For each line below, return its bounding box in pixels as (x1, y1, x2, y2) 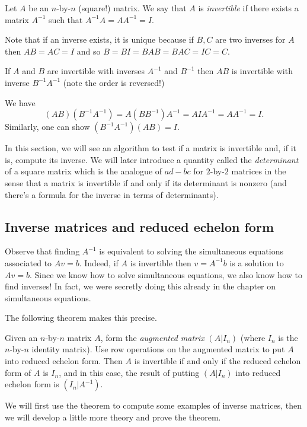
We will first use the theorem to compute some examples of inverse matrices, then (5, 399, 302, 412)
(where (240, 331, 266, 343)
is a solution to (229, 256, 284, 269)
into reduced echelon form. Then (5, 355, 123, 367)
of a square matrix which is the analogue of (5, 165, 162, 177)
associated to (5, 256, 52, 269)
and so (76, 44, 101, 57)
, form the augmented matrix (100, 331, 204, 343)
